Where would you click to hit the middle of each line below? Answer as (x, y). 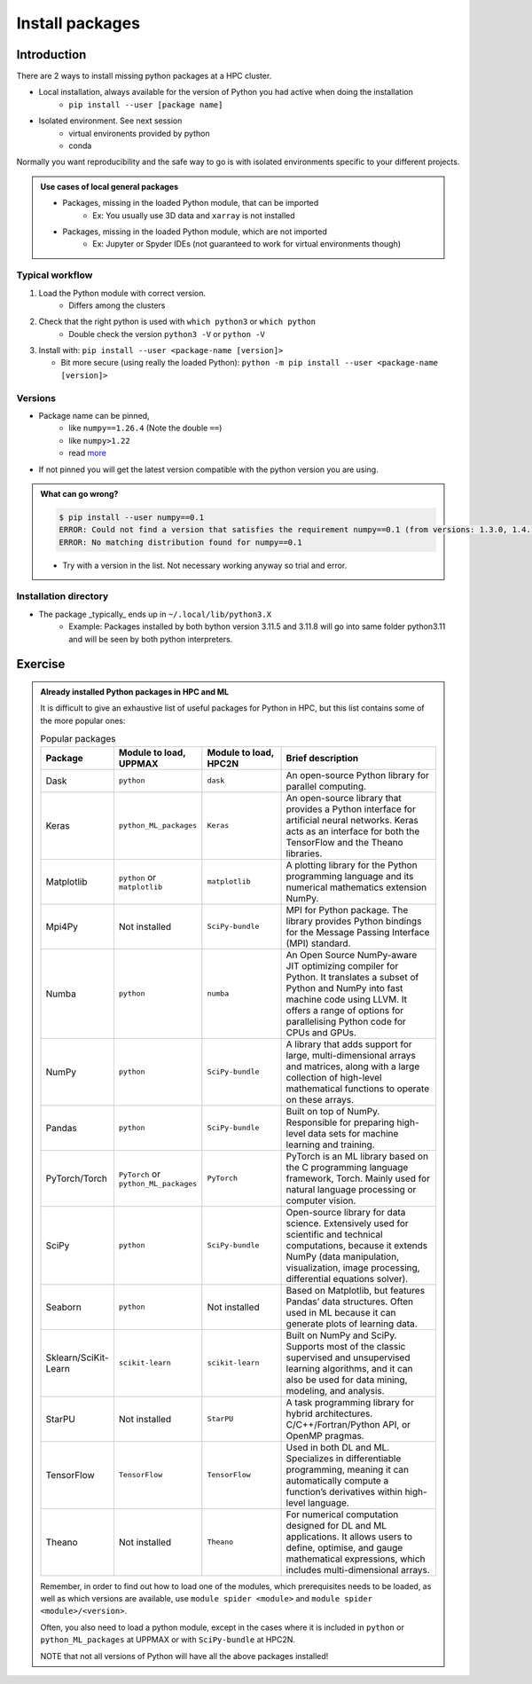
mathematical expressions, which (356, 1559)
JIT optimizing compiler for (342, 965)
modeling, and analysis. (335, 1390)
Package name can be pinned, (94, 415)
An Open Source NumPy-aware (352, 955)
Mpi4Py (62, 926)
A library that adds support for (349, 1044)
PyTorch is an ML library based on (357, 1156)
